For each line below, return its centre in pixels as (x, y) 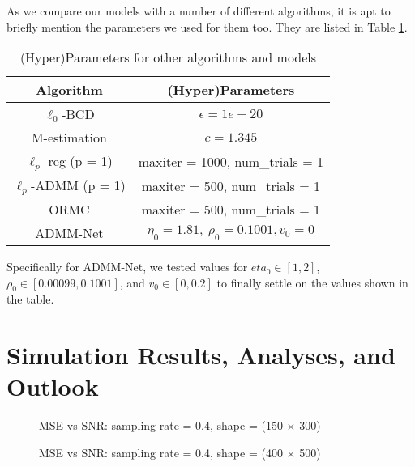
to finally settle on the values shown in (312, 282)
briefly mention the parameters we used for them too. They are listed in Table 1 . (207, 26)
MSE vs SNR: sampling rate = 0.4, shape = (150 (161, 425)
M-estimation (69, 138)
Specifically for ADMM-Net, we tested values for (127, 267)
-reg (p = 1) (78, 161)
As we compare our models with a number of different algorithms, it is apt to (199, 11)
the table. (30, 299)
